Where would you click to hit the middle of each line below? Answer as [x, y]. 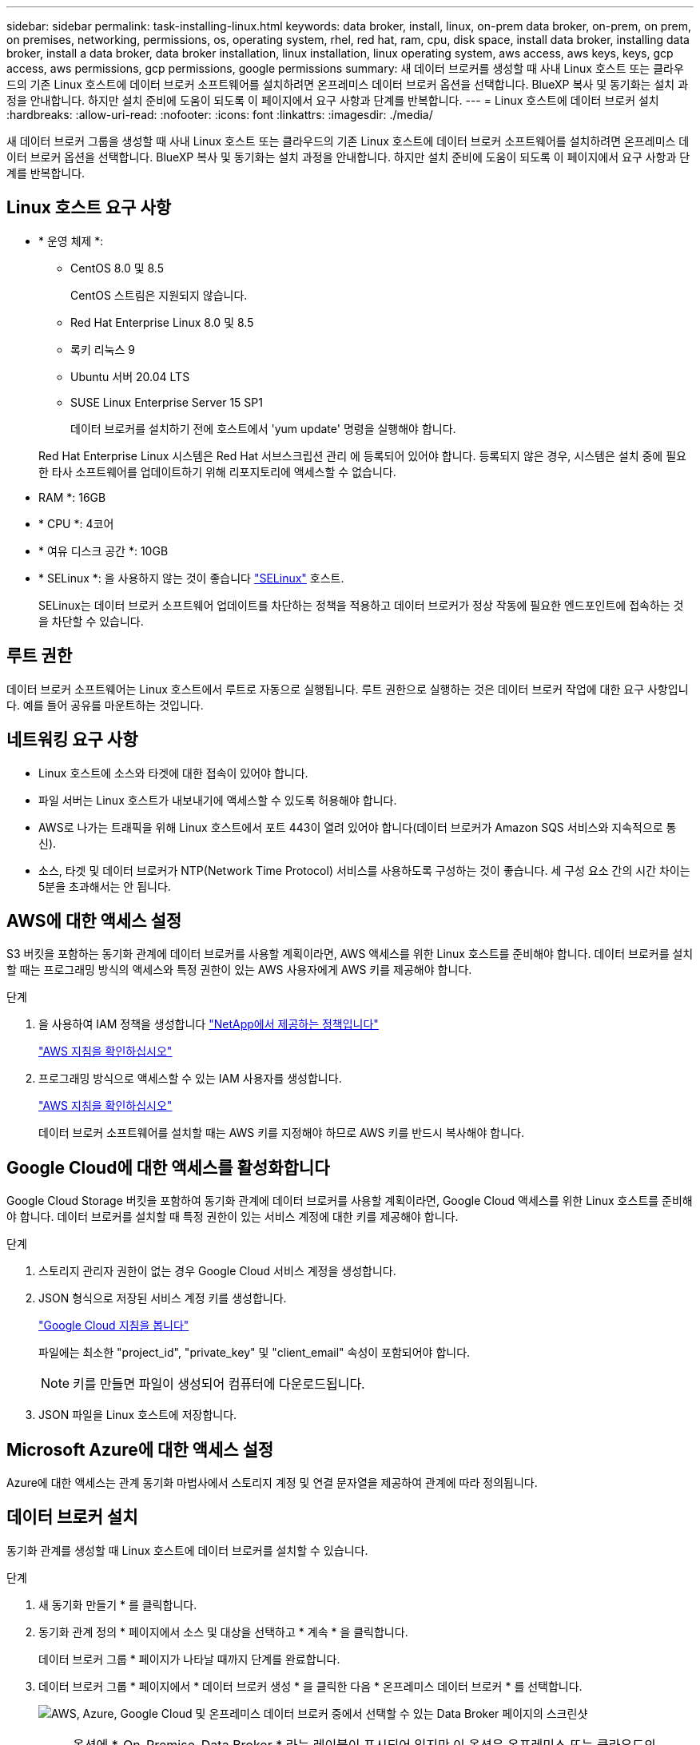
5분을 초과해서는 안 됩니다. [105, 886]
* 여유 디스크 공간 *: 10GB [103, 551]
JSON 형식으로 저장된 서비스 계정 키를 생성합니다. [163, 1298]
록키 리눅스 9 [103, 349]
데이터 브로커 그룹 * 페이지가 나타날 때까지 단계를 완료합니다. [189, 1659]
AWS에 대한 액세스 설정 [94, 920]
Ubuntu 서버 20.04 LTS [130, 376]
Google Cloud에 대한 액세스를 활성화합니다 [168, 1167]
